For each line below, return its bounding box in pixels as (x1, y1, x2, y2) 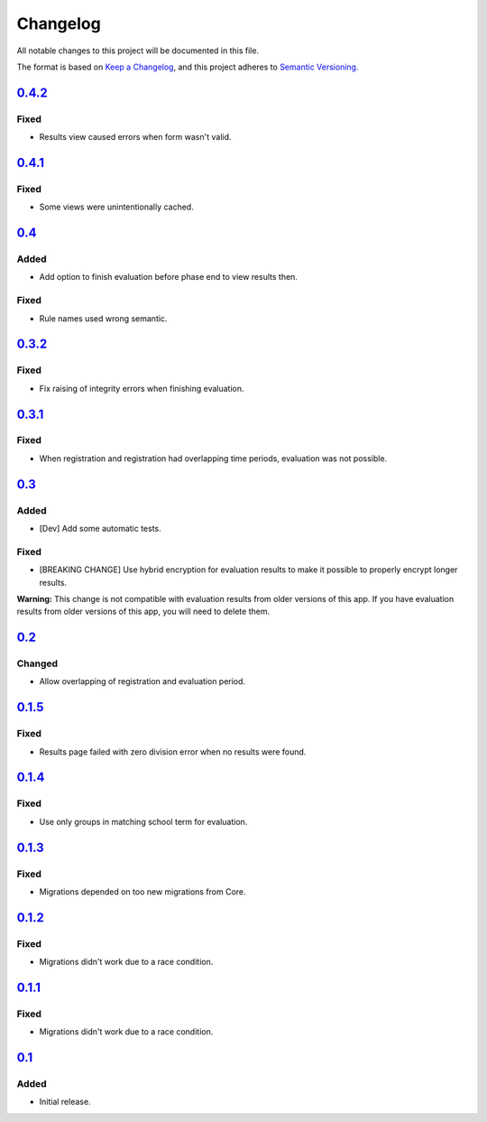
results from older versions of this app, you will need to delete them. (16, 606, 271, 617)
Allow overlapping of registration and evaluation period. (39, 676, 246, 687)
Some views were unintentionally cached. (39, 201, 194, 212)
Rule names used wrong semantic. (39, 312, 168, 324)
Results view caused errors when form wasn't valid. (39, 132, 232, 143)
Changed (16, 657, 59, 670)
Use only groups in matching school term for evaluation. (39, 816, 248, 827)
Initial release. (39, 1097, 91, 1108)
